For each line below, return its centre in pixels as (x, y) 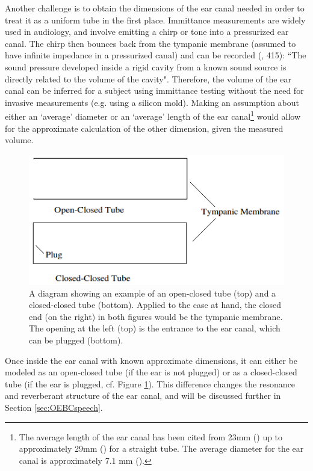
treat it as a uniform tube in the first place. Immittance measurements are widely (155, 20)
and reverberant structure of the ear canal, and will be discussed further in (143, 396)
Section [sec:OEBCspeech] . (54, 408)
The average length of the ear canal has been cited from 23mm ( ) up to (151, 436)
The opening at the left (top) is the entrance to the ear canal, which (155, 328)
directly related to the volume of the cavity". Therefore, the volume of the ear (148, 78)
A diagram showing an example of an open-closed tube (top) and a (153, 293)
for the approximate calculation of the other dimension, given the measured (144, 128)
